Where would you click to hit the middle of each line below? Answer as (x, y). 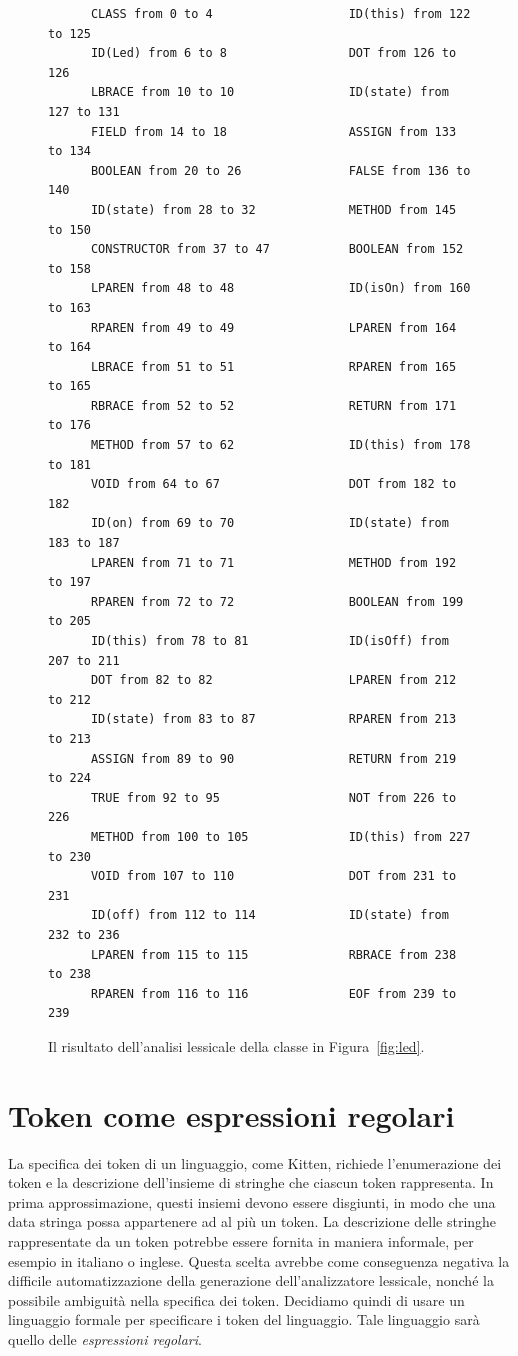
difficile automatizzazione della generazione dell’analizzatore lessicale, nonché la (251, 1280)
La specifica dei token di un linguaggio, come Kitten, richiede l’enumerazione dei (255, 1162)
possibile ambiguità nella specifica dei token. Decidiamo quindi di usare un (236, 1299)
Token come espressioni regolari (231, 1114)
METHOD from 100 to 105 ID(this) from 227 (280, 836)
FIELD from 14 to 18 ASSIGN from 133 (273, 131)
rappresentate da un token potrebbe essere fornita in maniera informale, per (241, 1240)
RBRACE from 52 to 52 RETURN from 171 (273, 405)
